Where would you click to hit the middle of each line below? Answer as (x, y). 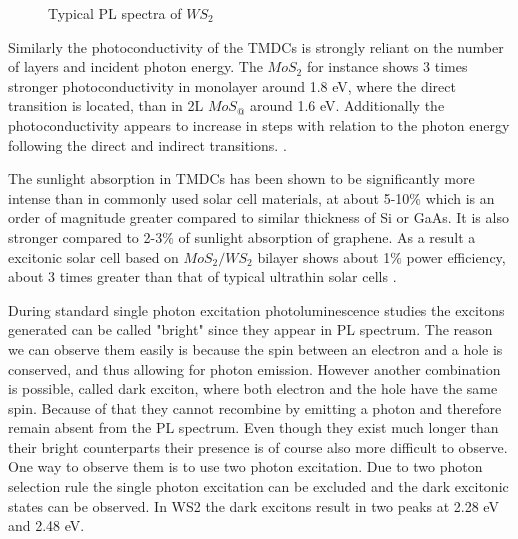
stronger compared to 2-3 (85, 236)
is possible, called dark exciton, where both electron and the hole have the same (253, 388)
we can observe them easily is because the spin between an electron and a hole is (255, 348)
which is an (460, 197)
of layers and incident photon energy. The (135, 66)
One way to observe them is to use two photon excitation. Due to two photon (245, 466)
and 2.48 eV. (46, 525)
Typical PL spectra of (115, 13)
